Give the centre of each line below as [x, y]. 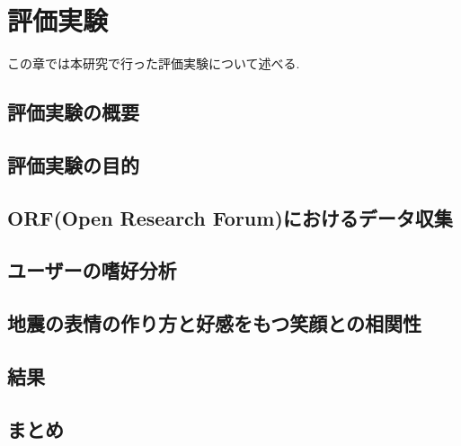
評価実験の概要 [73, 112]
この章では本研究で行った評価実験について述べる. [154, 63]
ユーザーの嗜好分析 [92, 270]
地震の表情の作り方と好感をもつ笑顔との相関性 [214, 323]
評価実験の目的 [73, 164]
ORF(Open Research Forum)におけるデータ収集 [230, 217]
